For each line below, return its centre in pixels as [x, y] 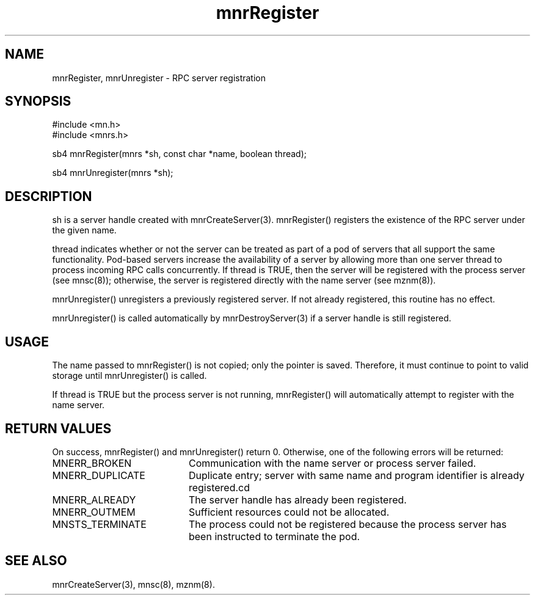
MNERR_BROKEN [92, 463]
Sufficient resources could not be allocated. [289, 512]
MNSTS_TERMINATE [99, 524]
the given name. [84, 230]
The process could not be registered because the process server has [348, 524]
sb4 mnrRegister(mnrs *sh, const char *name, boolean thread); [179, 154]
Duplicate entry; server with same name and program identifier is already [356, 475]
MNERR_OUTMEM [94, 512]
